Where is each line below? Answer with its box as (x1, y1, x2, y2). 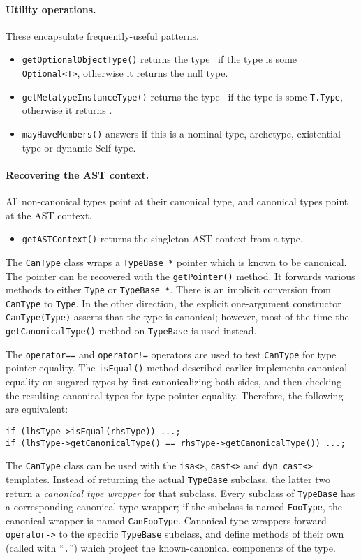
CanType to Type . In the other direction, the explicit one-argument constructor (6, 295, 341, 310)
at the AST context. (6, 207, 92, 222)
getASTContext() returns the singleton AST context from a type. (22, 231, 303, 246)
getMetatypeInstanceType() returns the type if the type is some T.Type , (22, 89, 343, 103)
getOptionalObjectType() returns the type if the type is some (22, 52, 297, 66)
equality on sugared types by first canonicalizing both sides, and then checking (6, 374, 342, 389)
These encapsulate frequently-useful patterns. (6, 28, 199, 43)
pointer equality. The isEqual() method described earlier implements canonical (6, 360, 348, 375)
